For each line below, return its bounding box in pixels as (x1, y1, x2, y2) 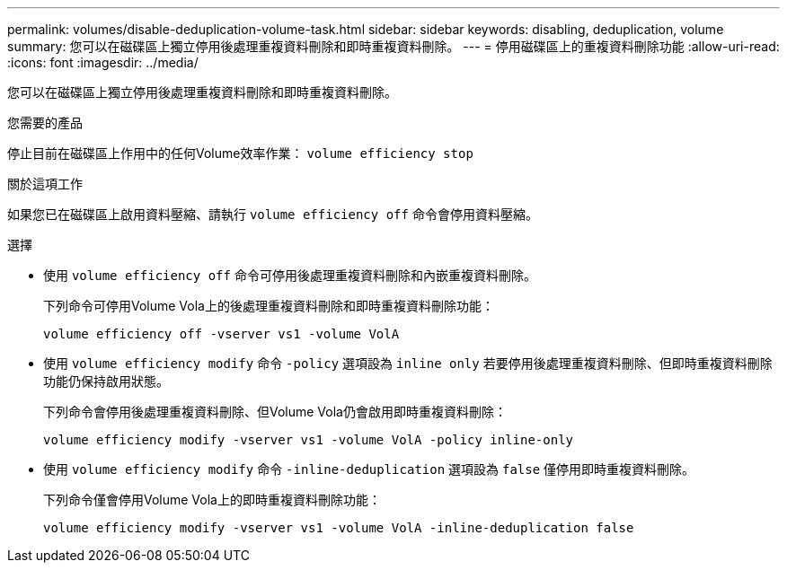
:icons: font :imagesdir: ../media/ (7, 55, 199, 70)
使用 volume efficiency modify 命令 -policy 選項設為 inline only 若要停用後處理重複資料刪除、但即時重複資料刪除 (43, 355, 773, 371)
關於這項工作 (7, 176, 83, 191)
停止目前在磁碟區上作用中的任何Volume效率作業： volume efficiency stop (7, 145, 473, 161)
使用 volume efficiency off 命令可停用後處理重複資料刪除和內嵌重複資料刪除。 (43, 267, 536, 283)
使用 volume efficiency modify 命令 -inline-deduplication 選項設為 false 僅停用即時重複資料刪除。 (43, 461, 695, 477)
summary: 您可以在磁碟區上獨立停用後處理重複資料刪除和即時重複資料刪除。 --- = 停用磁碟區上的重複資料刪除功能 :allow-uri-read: (7, 39, 780, 54)
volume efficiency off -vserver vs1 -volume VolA (43, 327, 400, 341)
